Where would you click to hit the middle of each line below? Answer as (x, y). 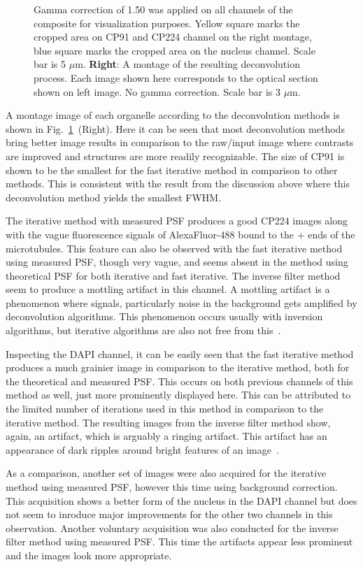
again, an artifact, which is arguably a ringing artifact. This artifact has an (166, 436)
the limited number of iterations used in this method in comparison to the (165, 409)
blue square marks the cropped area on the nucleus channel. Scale (175, 50)
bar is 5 (50, 64)
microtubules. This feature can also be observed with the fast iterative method (174, 248)
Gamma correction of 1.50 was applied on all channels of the (163, 9)
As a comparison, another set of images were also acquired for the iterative (166, 473)
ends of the (332, 234)
